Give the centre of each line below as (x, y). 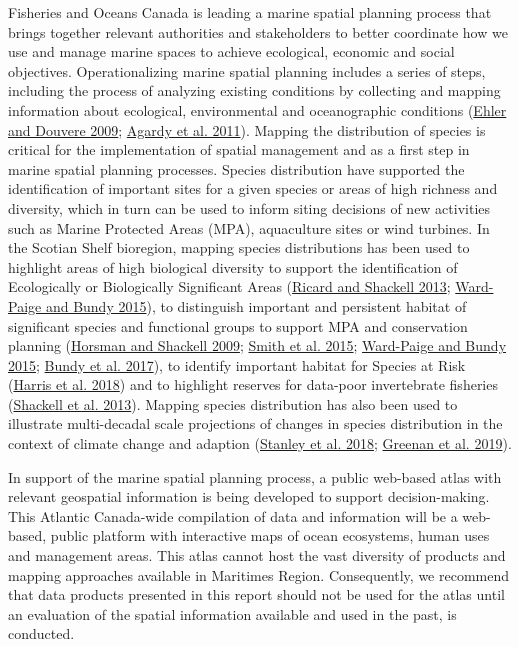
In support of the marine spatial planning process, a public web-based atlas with (255, 476)
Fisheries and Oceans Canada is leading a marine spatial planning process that (250, 12)
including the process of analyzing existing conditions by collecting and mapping (254, 90)
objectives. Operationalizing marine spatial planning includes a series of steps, (247, 70)
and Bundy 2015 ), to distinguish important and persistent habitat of (256, 305)
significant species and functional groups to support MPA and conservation (238, 325)
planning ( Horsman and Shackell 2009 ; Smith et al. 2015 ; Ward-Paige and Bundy (257, 345)
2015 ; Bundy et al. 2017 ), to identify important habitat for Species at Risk (237, 364)
